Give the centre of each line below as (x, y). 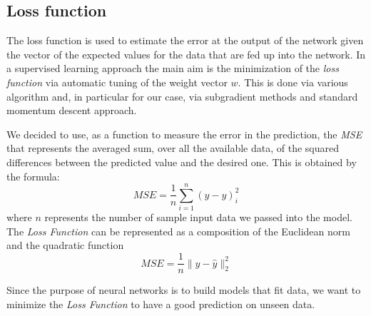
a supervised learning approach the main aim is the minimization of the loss (173, 68)
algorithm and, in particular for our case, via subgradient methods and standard (182, 96)
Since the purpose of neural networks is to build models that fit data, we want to (184, 290)
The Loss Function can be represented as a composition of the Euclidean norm (178, 231)
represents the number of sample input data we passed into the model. (198, 217)
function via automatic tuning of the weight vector (117, 82)
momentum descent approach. (72, 110)
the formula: (33, 176)
